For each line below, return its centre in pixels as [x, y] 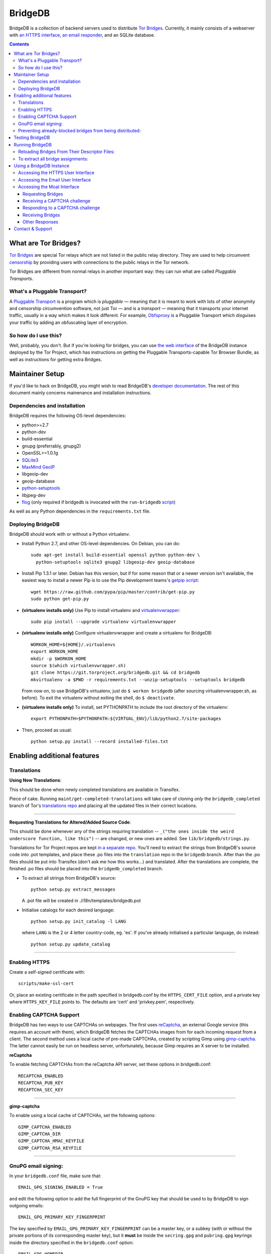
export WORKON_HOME [55, 652]
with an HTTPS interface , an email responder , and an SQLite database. [82, 35]
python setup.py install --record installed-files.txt [100, 742]
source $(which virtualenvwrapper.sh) [79, 665]
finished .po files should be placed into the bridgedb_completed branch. [86, 869]
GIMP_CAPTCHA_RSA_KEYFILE [50, 1148]
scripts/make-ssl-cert [46, 984]
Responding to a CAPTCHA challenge [61, 208]
